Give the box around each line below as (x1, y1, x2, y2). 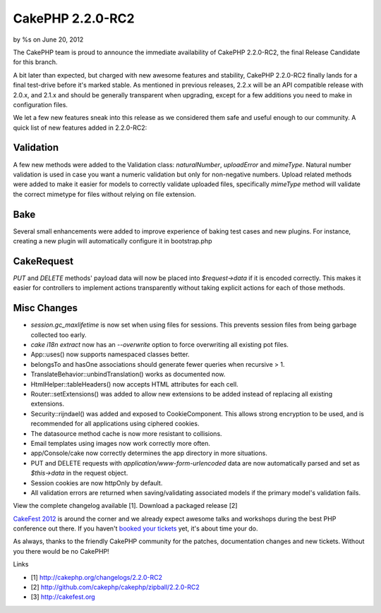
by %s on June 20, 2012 (13, 35, 84, 44)
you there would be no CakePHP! (13, 547, 109, 555)
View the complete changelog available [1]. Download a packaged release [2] (13, 502, 238, 510)
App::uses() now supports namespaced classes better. (30, 350, 190, 359)
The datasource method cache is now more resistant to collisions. (30, 429, 222, 437)
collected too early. (30, 330, 87, 339)
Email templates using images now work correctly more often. (30, 439, 211, 447)
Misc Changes (13, 302, 78, 314)
